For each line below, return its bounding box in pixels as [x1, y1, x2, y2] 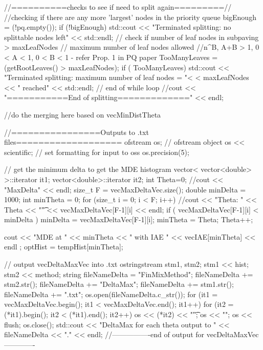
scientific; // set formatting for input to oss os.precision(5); [4, 146, 189, 157]
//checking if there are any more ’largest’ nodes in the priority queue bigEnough [4, 11, 256, 22]
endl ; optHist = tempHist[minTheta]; [4, 241, 123, 252]
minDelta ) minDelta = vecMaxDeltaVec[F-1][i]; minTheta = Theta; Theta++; [4, 214, 253, 225]
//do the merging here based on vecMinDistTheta [4, 109, 161, 120]
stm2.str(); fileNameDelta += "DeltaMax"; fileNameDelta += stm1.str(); [4, 279, 234, 289]
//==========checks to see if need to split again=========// [4, 2, 232, 12]
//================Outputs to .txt [4, 126, 149, 137]
